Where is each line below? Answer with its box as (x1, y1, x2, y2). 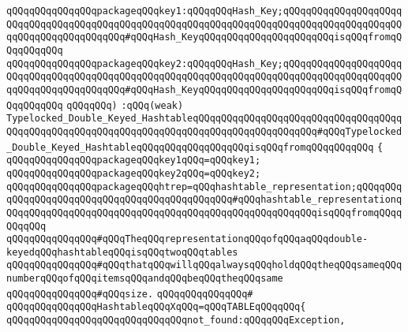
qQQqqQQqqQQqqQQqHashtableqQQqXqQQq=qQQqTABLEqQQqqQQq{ (6, 301, 306, 313)
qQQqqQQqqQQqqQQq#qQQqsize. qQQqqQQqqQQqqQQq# (6, 288, 253, 300)
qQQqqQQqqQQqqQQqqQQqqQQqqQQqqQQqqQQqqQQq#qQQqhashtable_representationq (6, 194, 402, 206)
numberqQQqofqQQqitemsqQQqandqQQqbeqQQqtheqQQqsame (6, 273, 283, 285)
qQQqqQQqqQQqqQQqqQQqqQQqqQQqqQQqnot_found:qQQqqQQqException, (6, 315, 346, 326)
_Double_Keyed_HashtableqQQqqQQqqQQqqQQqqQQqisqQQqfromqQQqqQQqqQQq (6, 141, 374, 153)
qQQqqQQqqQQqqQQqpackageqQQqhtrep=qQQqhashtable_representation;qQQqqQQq (6, 181, 402, 192)
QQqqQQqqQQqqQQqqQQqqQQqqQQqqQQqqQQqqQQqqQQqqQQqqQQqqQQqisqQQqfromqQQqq (6, 207, 402, 218)
